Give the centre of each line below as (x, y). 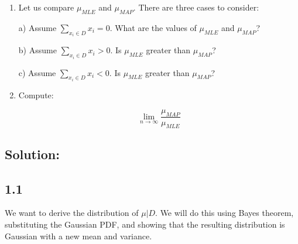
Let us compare (46, 7)
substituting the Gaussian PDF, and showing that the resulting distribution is (145, 224)
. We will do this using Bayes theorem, (225, 213)
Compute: (36, 95)
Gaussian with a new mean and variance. (78, 236)
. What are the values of (153, 27)
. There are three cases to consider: (196, 7)
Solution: (32, 154)
